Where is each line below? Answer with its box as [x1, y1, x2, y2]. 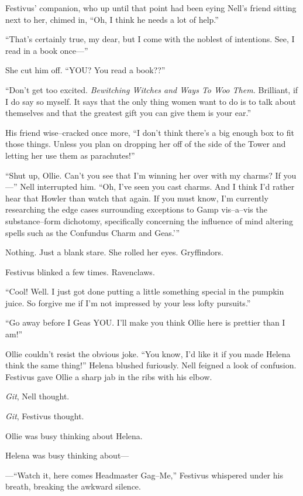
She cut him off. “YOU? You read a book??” [5, 64, 166, 76]
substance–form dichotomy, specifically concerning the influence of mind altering [5, 214, 293, 227]
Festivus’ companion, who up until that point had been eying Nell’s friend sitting [5, 2, 297, 13]
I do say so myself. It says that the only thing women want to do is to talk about [5, 95, 297, 107]
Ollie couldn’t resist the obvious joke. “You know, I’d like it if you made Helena [5, 347, 291, 360]
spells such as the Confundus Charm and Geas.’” [5, 226, 180, 238]
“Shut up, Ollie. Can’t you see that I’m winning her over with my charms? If [5, 169, 281, 181]
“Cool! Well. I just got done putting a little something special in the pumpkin [5, 285, 284, 297]
